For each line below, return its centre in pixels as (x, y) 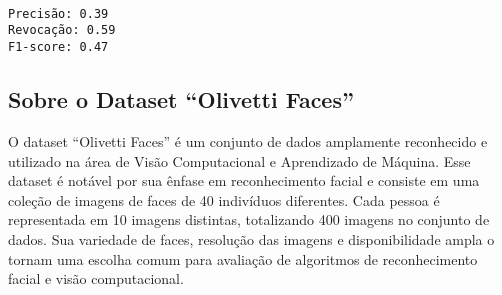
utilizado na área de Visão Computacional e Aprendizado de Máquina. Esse (239, 160)
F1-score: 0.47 (58, 47)
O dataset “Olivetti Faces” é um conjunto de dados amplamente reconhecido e (248, 140)
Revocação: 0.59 (62, 30)
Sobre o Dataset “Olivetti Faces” (181, 99)
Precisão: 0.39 (58, 13)
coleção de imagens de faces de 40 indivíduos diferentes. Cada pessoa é (224, 199)
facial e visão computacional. (96, 278)
